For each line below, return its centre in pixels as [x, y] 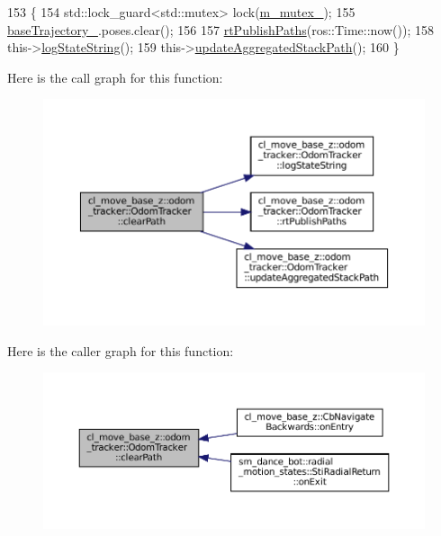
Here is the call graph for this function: [115, 77]
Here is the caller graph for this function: [121, 350]
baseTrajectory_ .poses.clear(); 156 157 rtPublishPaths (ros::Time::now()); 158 [220, 29]
